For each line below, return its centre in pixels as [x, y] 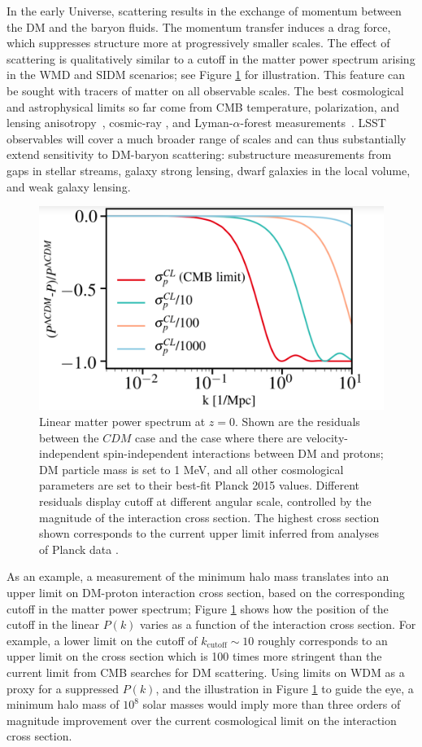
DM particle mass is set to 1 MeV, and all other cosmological [191, 469]
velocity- [327, 437]
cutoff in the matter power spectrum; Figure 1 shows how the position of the [198, 608]
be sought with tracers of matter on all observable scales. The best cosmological [205, 90]
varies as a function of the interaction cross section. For [278, 624]
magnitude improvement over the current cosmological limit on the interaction [202, 720]
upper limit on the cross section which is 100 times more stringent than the [194, 656]
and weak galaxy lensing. [69, 186]
